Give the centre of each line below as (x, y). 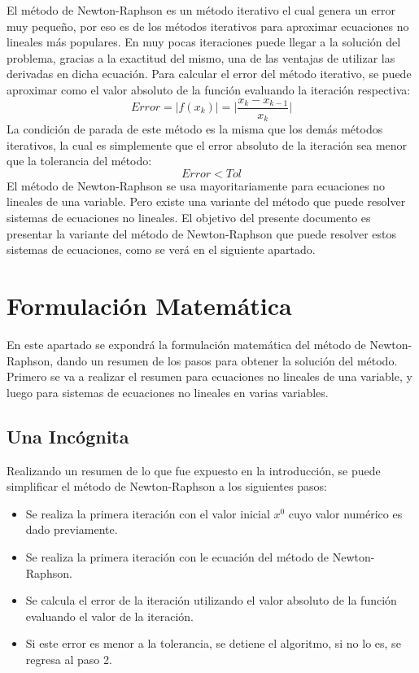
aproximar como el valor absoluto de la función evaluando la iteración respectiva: (209, 89)
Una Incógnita (68, 436)
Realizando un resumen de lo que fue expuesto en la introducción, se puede (194, 470)
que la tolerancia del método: (79, 161)
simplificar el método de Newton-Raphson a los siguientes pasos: (167, 486)
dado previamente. (72, 529)
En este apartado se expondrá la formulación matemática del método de (186, 344)
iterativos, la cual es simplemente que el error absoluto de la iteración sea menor (207, 144)
